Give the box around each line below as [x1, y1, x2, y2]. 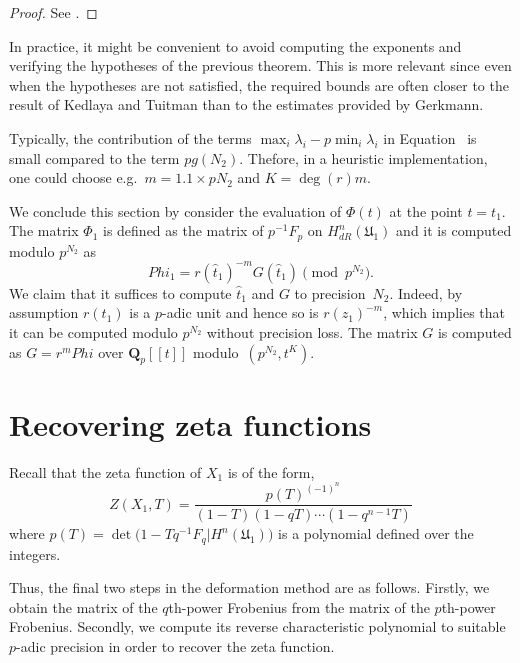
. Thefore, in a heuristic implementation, [239, 147, 488, 168]
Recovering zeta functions [9, 403, 372, 444]
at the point [389, 200, 463, 221]
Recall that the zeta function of [9, 461, 202, 482]
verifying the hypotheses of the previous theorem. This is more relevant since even [9, 55, 512, 76]
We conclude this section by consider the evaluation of [9, 200, 342, 221]
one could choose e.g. [9, 167, 138, 188]
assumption [9, 302, 79, 323]
